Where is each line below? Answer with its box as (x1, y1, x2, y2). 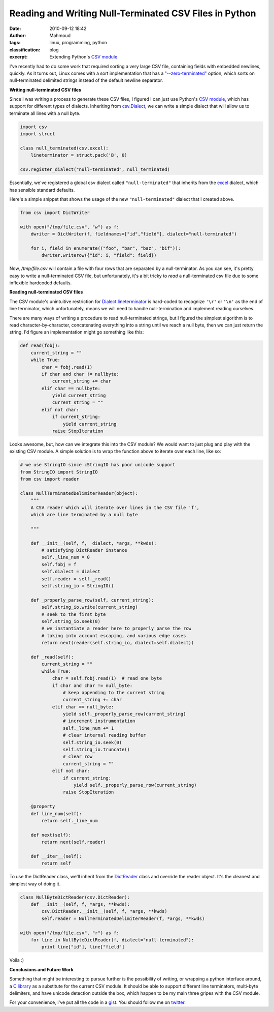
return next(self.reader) (41, 839, 106, 845)
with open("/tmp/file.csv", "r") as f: (20, 930, 119, 936)
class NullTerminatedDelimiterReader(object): (20, 490, 138, 496)
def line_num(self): (30, 811, 82, 816)
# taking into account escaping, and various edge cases (41, 633, 186, 638)
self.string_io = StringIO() (41, 583, 114, 589)
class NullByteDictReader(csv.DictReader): (20, 894, 130, 900)
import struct (20, 131, 55, 137)
